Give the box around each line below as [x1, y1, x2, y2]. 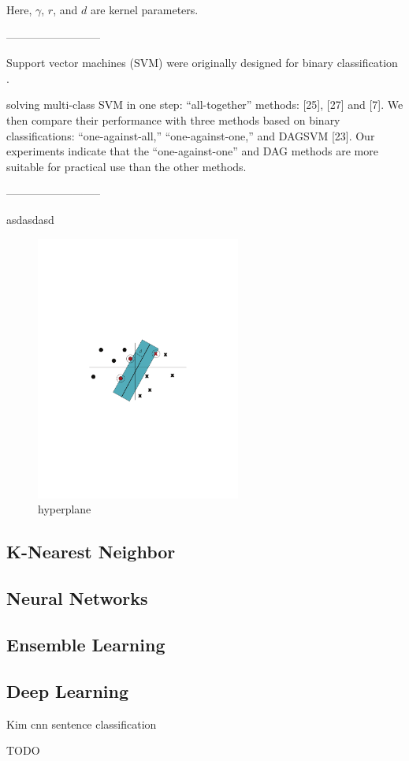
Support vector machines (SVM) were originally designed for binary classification [6, 54, 398, 71]
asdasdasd [6, 211, 54, 227]
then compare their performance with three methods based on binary [6, 111, 340, 128]
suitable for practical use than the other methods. [6, 158, 247, 174]
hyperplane [38, 501, 91, 517]
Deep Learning [6, 678, 129, 703]
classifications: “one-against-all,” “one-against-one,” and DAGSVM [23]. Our [6, 127, 375, 144]
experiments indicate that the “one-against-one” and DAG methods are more [6, 143, 378, 159]
